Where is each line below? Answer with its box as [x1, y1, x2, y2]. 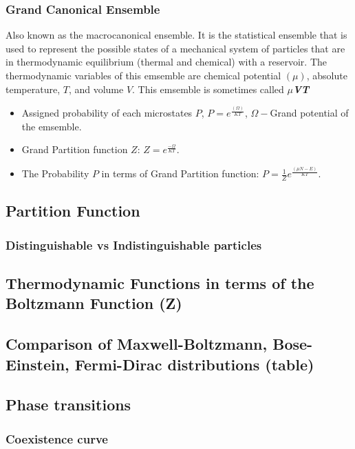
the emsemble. [21, 119, 82, 133]
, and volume [68, 81, 124, 96]
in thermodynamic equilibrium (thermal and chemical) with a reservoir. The [6, 54, 327, 69]
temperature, [6, 81, 61, 96]
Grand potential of [270, 106, 349, 120]
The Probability [21, 166, 89, 181]
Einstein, [6, 353, 69, 375]
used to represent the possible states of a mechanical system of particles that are [6, 41, 345, 55]
